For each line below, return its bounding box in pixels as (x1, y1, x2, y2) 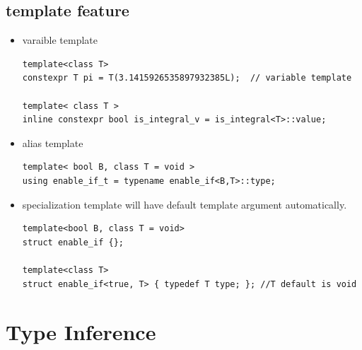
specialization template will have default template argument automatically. (22, 197, 347, 211)
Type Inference (6, 317, 156, 346)
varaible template (22, 33, 98, 47)
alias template (22, 135, 83, 150)
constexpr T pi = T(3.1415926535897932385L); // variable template (22, 73, 352, 83)
